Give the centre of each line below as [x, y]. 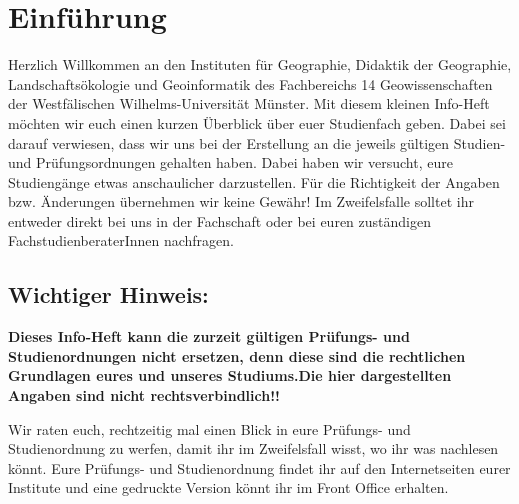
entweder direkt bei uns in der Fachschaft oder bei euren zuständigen [219, 220]
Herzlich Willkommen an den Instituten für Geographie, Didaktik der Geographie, [260, 64]
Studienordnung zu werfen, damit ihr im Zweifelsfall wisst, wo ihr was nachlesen [253, 448]
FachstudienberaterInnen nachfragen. [121, 240]
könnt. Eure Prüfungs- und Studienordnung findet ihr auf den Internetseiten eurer [259, 467]
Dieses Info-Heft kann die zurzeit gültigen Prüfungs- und [209, 336]
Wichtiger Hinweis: [108, 294]
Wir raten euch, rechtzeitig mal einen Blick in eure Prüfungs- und [209, 428]
